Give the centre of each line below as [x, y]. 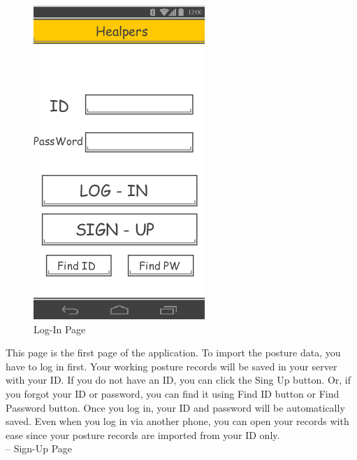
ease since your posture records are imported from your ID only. [143, 434]
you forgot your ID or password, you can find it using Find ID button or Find [173, 393]
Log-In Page [60, 329]
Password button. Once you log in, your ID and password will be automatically [175, 407]
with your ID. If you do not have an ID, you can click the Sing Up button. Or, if [178, 380]
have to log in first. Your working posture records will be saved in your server [172, 366]
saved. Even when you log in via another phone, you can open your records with [177, 421]
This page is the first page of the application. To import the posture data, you [173, 353]
